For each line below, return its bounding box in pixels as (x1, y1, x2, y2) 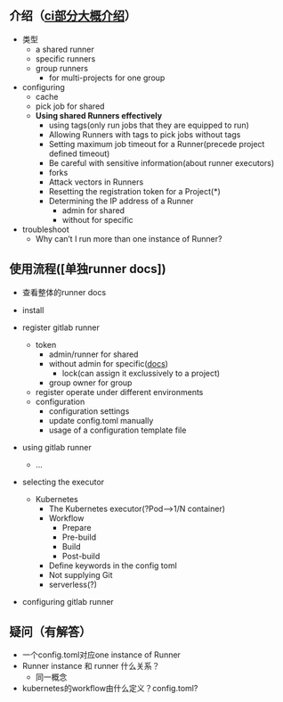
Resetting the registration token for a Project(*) (48, 186, 221, 196)
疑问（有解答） (9, 624, 92, 640)
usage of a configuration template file (48, 425, 187, 435)
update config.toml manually (48, 415, 154, 425)
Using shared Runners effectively (35, 110, 163, 120)
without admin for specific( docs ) (48, 358, 169, 368)
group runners (35, 62, 89, 73)
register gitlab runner (21, 322, 101, 333)
